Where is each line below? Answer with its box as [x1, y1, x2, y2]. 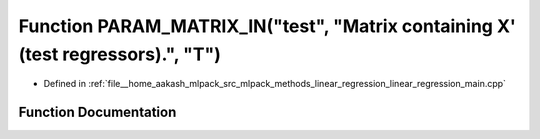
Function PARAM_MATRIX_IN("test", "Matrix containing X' [18, 15, 517, 37]
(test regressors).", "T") [18, 43, 222, 65]
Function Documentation [18, 104, 177, 121]
